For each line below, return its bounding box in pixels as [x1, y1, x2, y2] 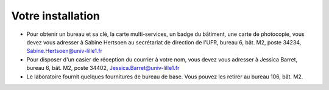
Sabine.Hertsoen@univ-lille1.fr [26, 47, 103, 55]
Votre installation [11, 9, 100, 22]
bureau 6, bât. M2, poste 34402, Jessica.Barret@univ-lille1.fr [26, 64, 180, 72]
